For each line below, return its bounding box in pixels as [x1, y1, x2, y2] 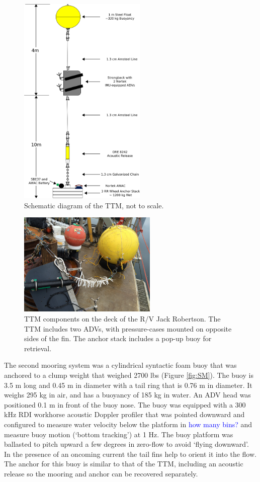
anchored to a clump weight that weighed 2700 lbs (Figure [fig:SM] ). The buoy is [4, 370, 253, 380]
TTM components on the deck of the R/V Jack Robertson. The [24, 313, 221, 324]
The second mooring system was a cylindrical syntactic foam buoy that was [4, 360, 237, 370]
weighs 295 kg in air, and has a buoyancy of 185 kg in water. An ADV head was [4, 389, 251, 400]
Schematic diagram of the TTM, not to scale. [24, 200, 164, 210]
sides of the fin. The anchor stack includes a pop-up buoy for [24, 333, 212, 344]
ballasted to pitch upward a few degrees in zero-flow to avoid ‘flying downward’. [4, 439, 249, 449]
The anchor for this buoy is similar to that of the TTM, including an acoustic [4, 458, 243, 469]
